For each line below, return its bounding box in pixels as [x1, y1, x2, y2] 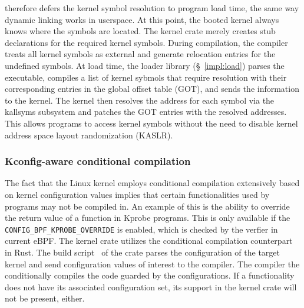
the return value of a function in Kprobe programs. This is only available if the [5, 211, 290, 224]
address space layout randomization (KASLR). [5, 128, 173, 141]
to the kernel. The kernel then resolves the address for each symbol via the [5, 94, 275, 106]
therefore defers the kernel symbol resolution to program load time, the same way [5, 2, 299, 14]
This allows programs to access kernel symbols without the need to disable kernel [5, 117, 298, 129]
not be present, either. [5, 292, 85, 304]
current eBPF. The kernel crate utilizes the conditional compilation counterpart [5, 234, 293, 247]
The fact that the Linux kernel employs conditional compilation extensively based [5, 177, 300, 189]
